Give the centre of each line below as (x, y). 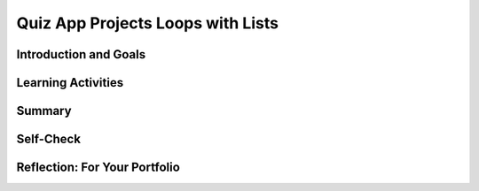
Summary (44, 111)
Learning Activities (70, 83)
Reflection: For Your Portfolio (98, 168)
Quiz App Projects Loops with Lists (148, 23)
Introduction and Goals (81, 54)
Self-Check (49, 139)
